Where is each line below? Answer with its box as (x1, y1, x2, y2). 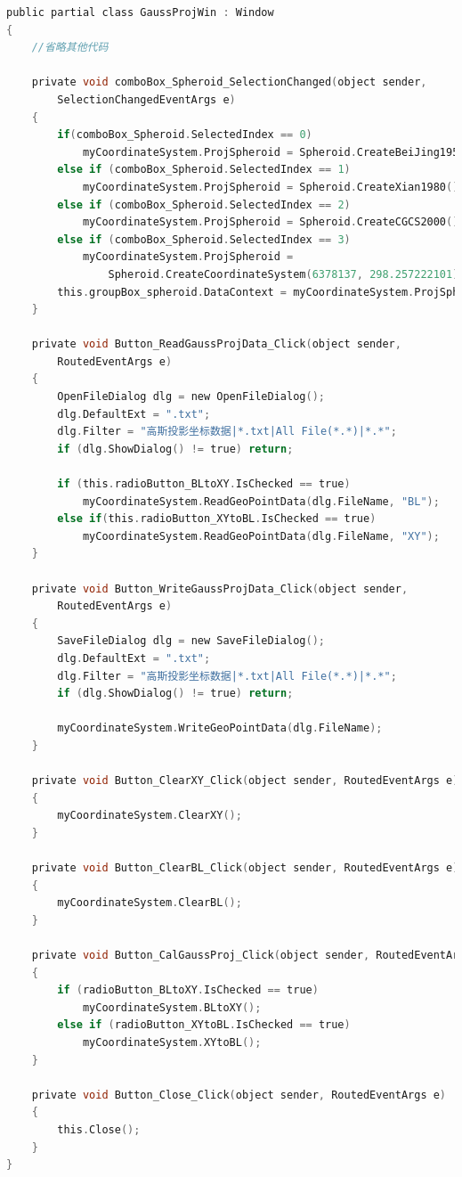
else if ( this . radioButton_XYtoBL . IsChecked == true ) (57, 512, 377, 526)
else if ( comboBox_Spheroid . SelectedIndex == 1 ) (57, 163, 351, 176)
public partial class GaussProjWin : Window (6, 6, 274, 19)
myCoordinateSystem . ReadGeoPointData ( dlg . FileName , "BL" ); (82, 495, 440, 508)
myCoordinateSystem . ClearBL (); (57, 896, 242, 910)
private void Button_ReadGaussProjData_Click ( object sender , (31, 338, 401, 351)
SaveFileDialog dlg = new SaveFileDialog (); (57, 634, 325, 648)
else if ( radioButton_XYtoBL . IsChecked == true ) (57, 1018, 351, 1032)
